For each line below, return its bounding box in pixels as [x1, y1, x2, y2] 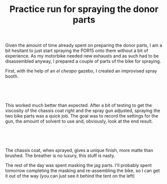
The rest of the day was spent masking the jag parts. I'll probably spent [5, 162, 152, 168]
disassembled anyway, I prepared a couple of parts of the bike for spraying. [5, 58, 161, 64]
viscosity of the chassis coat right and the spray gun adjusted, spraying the [5, 107, 160, 113]
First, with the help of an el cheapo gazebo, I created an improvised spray [5, 68, 157, 74]
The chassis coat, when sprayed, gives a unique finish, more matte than [5, 147, 153, 153]
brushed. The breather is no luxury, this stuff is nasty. [5, 152, 115, 158]
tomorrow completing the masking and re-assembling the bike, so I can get [5, 167, 160, 173]
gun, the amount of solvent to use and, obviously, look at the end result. [5, 118, 153, 124]
